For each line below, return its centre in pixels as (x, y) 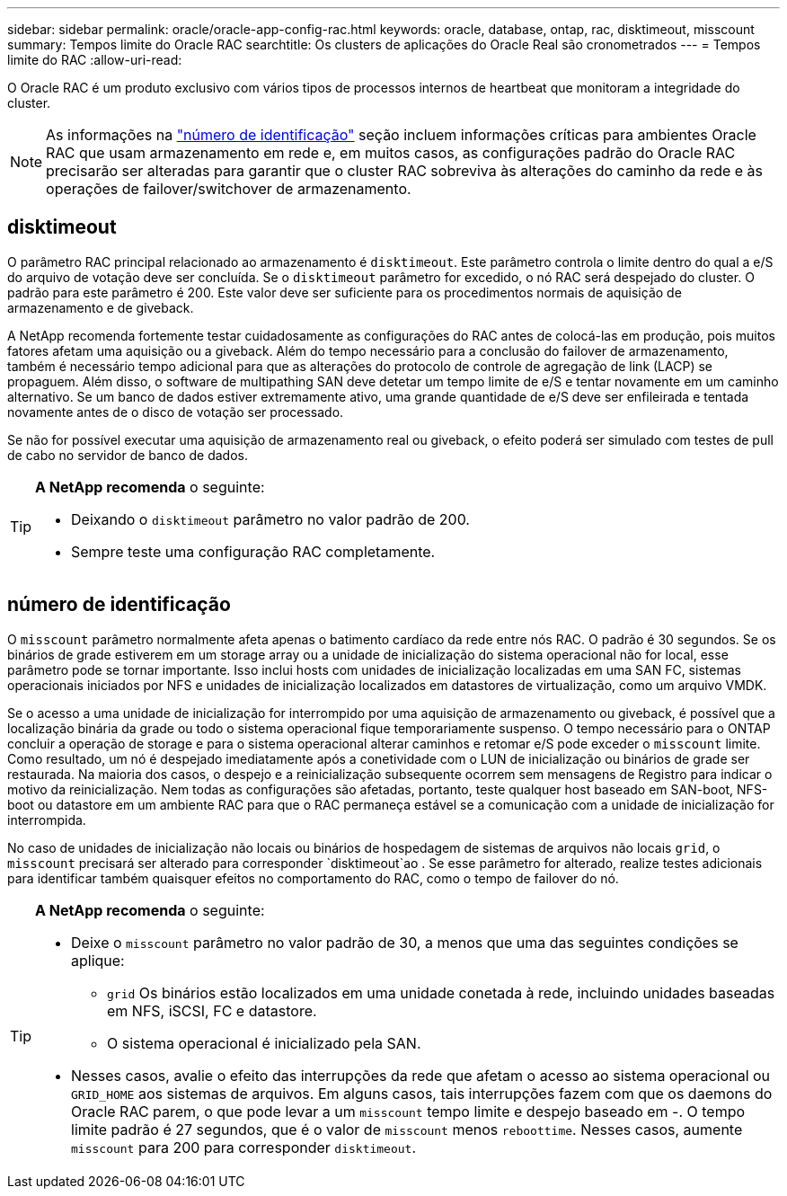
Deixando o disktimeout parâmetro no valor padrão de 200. (270, 519)
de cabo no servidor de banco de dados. (128, 455)
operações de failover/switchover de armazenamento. (229, 189)
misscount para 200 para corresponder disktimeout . (244, 1147)
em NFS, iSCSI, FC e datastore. (212, 1010)
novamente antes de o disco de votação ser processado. (176, 412)
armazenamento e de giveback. (101, 307)
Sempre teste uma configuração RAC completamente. (253, 551)
